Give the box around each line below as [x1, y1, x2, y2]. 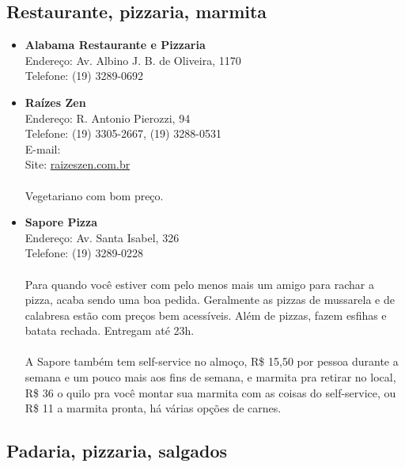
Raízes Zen [25, 93, 86, 110]
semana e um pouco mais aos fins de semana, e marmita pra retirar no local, [25, 369, 396, 385]
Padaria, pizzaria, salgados [6, 439, 228, 463]
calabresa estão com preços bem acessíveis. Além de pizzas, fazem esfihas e [25, 306, 387, 323]
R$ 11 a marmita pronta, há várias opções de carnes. [25, 400, 282, 416]
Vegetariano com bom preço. [25, 187, 164, 203]
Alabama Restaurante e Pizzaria [25, 36, 206, 53]
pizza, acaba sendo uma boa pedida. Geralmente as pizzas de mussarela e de [25, 291, 395, 308]
